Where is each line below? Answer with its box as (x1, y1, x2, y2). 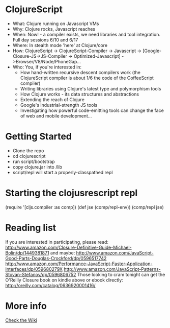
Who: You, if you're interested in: (12, 64, 82, 70)
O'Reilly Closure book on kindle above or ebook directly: (5, 277, 123, 283)
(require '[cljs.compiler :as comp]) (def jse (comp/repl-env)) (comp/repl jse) (5, 204, 164, 210)
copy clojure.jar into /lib (12, 163, 63, 170)
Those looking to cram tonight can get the (77, 271, 165, 277)
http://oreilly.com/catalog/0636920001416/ (5, 282, 96, 288)
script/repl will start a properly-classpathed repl (12, 169, 113, 175)
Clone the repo (12, 147, 44, 154)
